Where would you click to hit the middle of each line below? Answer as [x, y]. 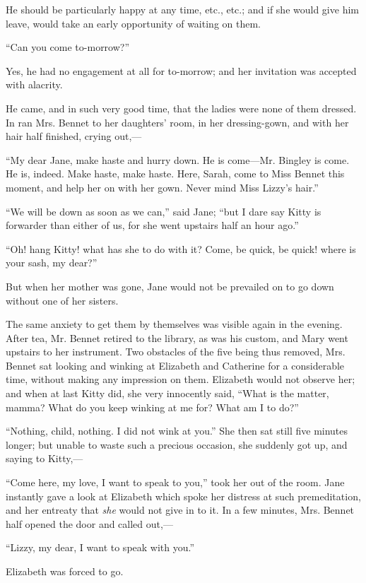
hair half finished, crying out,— [74, 136]
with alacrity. [34, 84]
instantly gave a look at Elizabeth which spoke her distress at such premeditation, [183, 496]
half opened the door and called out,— [89, 523]
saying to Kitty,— [45, 458]
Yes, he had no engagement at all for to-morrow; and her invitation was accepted [181, 70]
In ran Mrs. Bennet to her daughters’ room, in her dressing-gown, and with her [177, 122]
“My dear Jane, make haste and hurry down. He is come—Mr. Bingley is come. [178, 159]
